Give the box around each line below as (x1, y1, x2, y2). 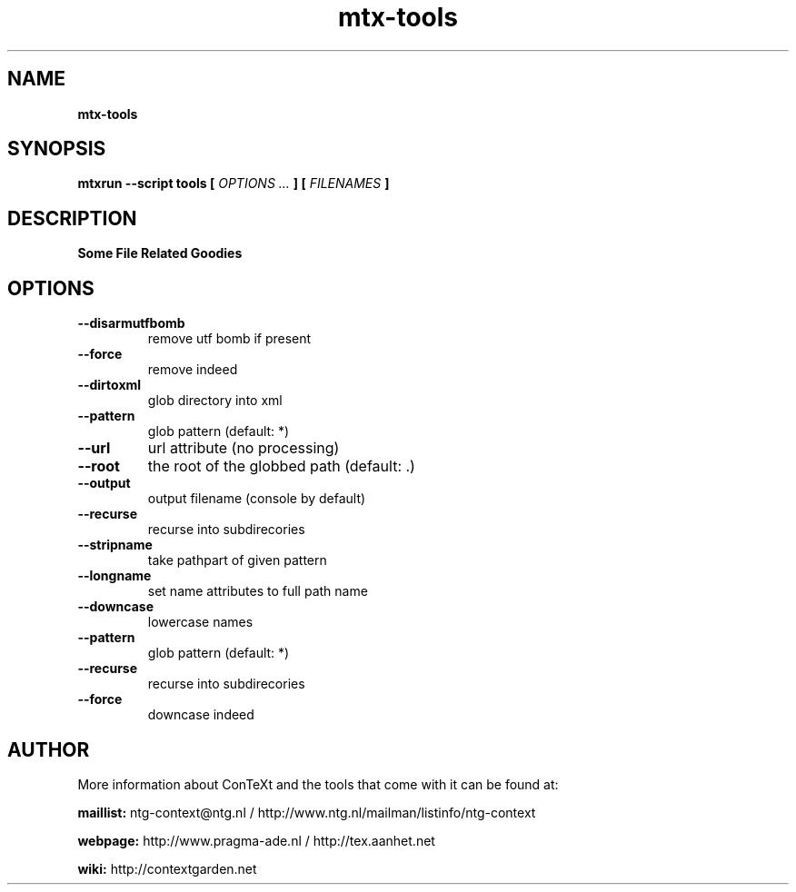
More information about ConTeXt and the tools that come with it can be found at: (77, 776, 559, 792)
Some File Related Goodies (77, 245, 243, 262)
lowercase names (147, 614, 254, 630)
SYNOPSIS (7, 137, 106, 161)
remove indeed (147, 362, 238, 378)
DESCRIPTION (7, 206, 137, 230)
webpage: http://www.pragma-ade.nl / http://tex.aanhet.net (77, 832, 435, 848)
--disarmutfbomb (77, 315, 185, 332)
